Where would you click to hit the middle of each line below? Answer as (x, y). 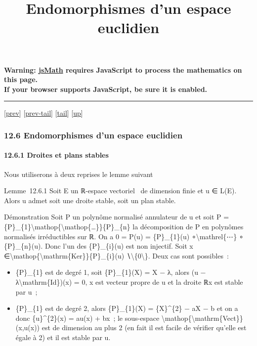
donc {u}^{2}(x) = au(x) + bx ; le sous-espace (87, 318)
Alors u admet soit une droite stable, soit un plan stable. (90, 200)
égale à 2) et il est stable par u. (63, 337)
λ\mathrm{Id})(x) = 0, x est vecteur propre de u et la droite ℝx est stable (129, 281)
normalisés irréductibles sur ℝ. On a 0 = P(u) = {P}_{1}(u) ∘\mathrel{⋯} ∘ (124, 236)
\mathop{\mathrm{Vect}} (202, 318)
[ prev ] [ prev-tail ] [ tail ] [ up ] (43, 113)
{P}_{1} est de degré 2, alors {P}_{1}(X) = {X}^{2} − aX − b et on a (127, 308)
